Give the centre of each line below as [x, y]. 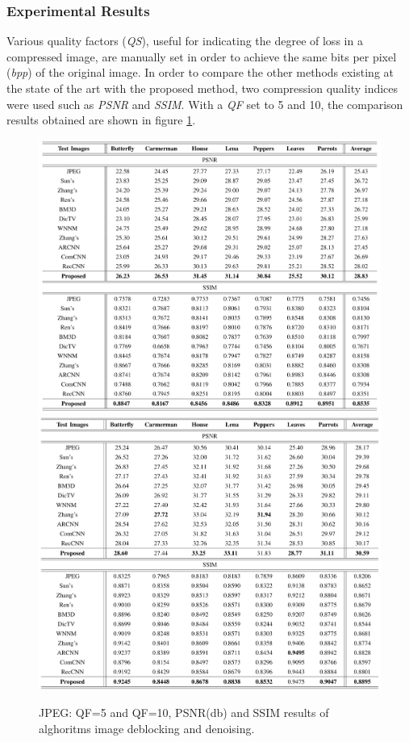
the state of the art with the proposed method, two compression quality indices [202, 88]
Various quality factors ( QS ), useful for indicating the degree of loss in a [185, 41]
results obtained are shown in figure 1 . [101, 120]
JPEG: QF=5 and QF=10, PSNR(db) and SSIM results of [184, 713]
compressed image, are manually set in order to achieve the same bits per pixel [202, 56]
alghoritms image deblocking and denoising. [147, 728]
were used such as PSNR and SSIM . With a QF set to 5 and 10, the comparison [205, 104]
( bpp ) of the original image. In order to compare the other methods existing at [200, 72]
